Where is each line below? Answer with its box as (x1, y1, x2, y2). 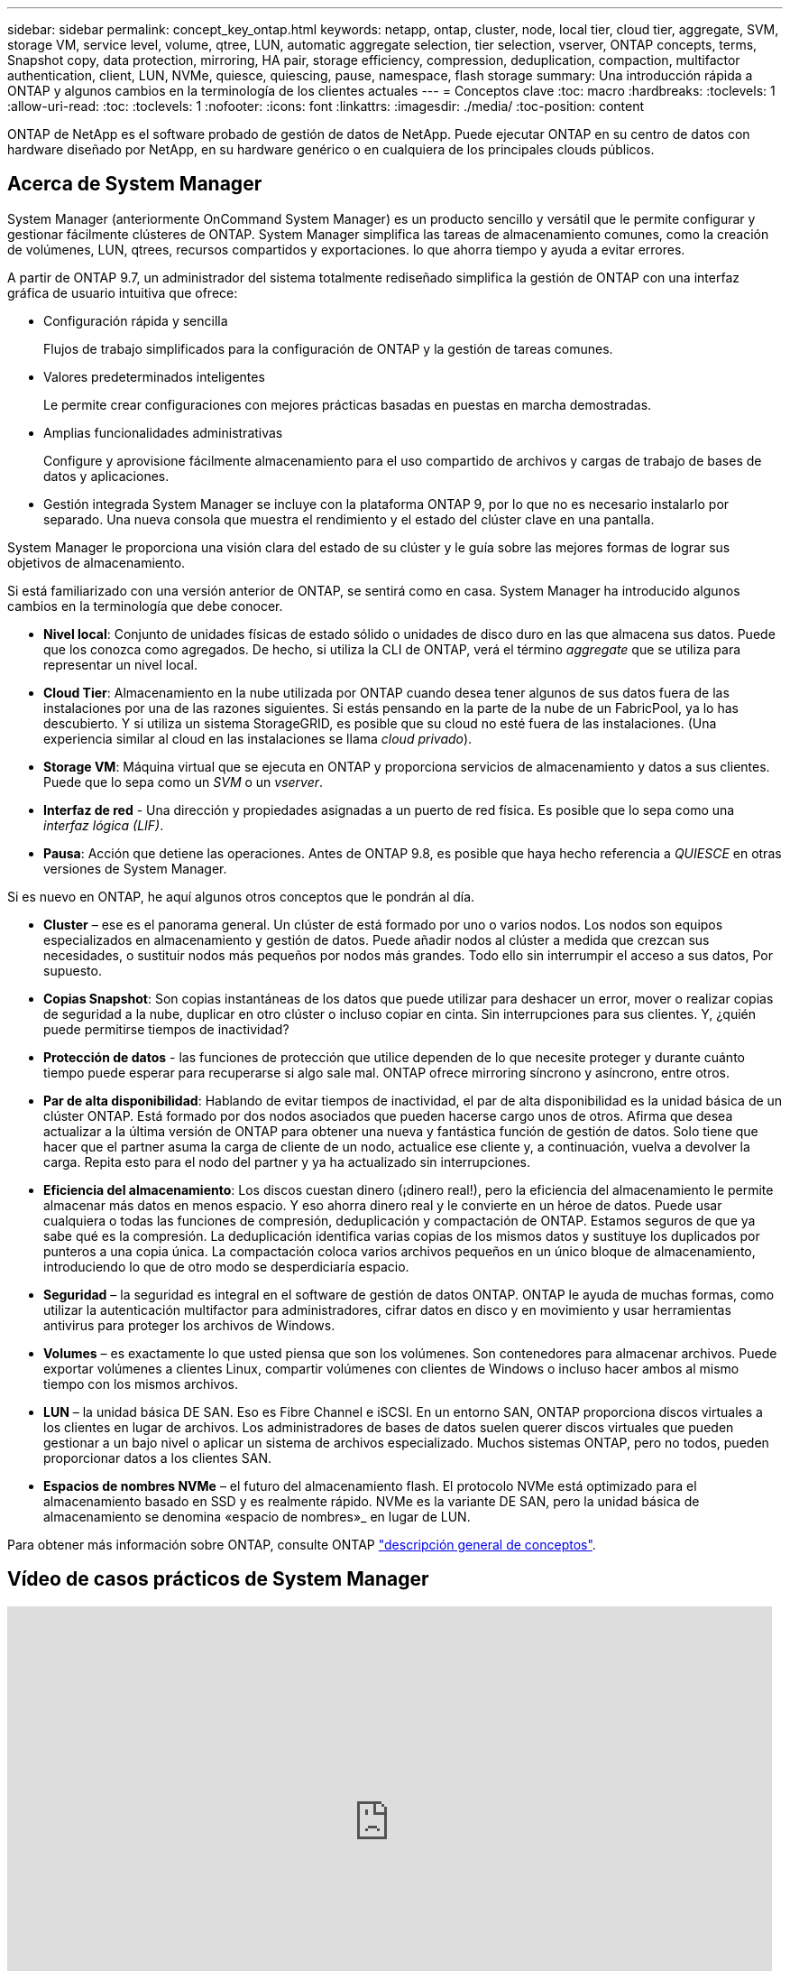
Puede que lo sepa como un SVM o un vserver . (43, 773, 324, 790)
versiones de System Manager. (43, 860, 227, 876)
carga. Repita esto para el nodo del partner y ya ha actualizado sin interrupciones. (43, 1153, 531, 1170)
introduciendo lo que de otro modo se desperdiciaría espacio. (43, 1258, 409, 1274)
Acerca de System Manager (7, 172, 262, 196)
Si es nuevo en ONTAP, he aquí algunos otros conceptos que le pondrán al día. (7, 888, 475, 904)
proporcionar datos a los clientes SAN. (43, 1449, 272, 1466)
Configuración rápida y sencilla (43, 312, 228, 328)
